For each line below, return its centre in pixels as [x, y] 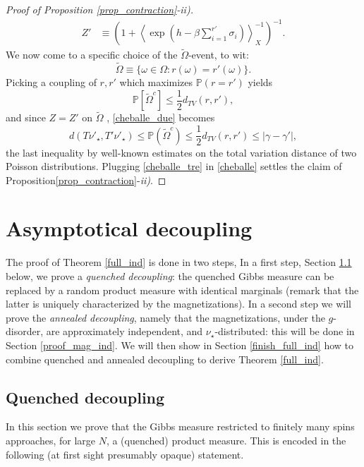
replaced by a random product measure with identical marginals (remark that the [182, 290]
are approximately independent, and [125, 331]
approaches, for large [50, 440]
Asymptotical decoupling [129, 228]
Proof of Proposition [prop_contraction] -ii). [99, 9]
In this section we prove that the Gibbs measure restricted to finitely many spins [180, 426]
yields [260, 82]
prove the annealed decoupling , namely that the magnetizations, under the [165, 317]
